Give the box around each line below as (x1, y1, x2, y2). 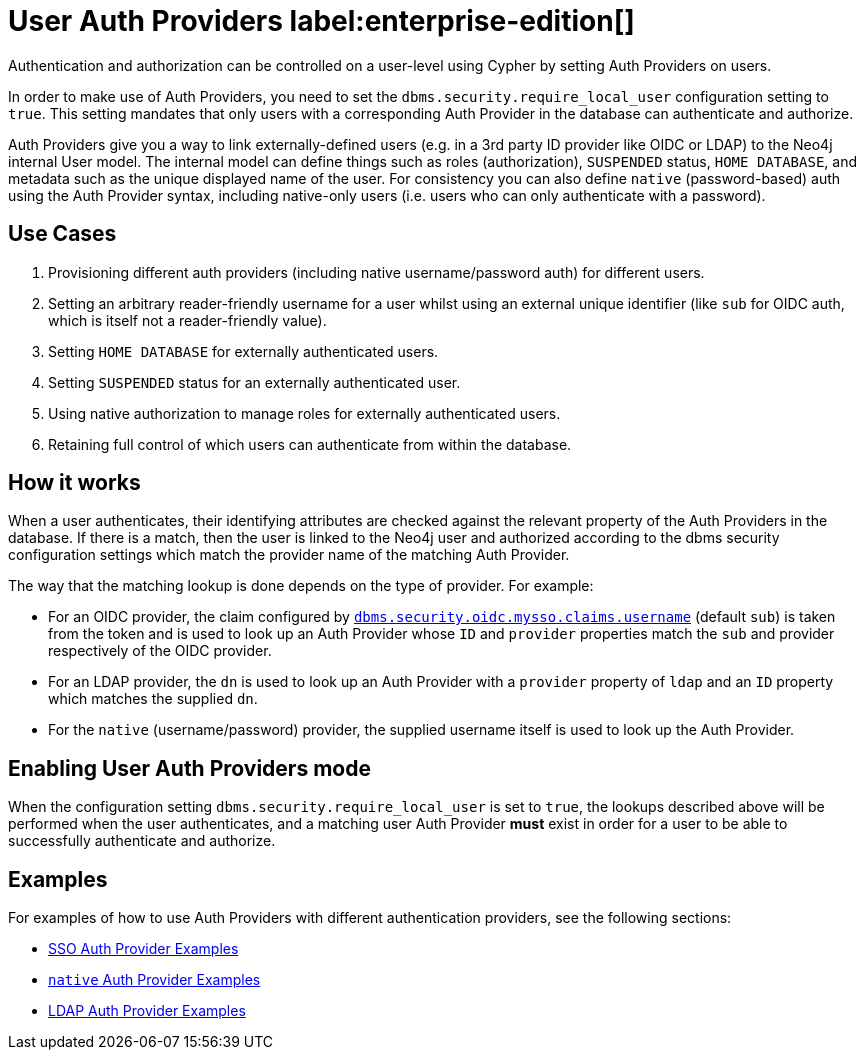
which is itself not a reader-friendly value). (48, 311, 327, 329)
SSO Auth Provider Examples (48, 940, 239, 958)
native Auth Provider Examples (48, 971, 261, 989)
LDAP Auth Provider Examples (48, 1002, 246, 1020)
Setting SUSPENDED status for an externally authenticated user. (48, 373, 461, 391)
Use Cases (8, 221, 117, 247)
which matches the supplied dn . (48, 690, 258, 708)
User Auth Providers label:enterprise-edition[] (8, 4, 635, 38)
